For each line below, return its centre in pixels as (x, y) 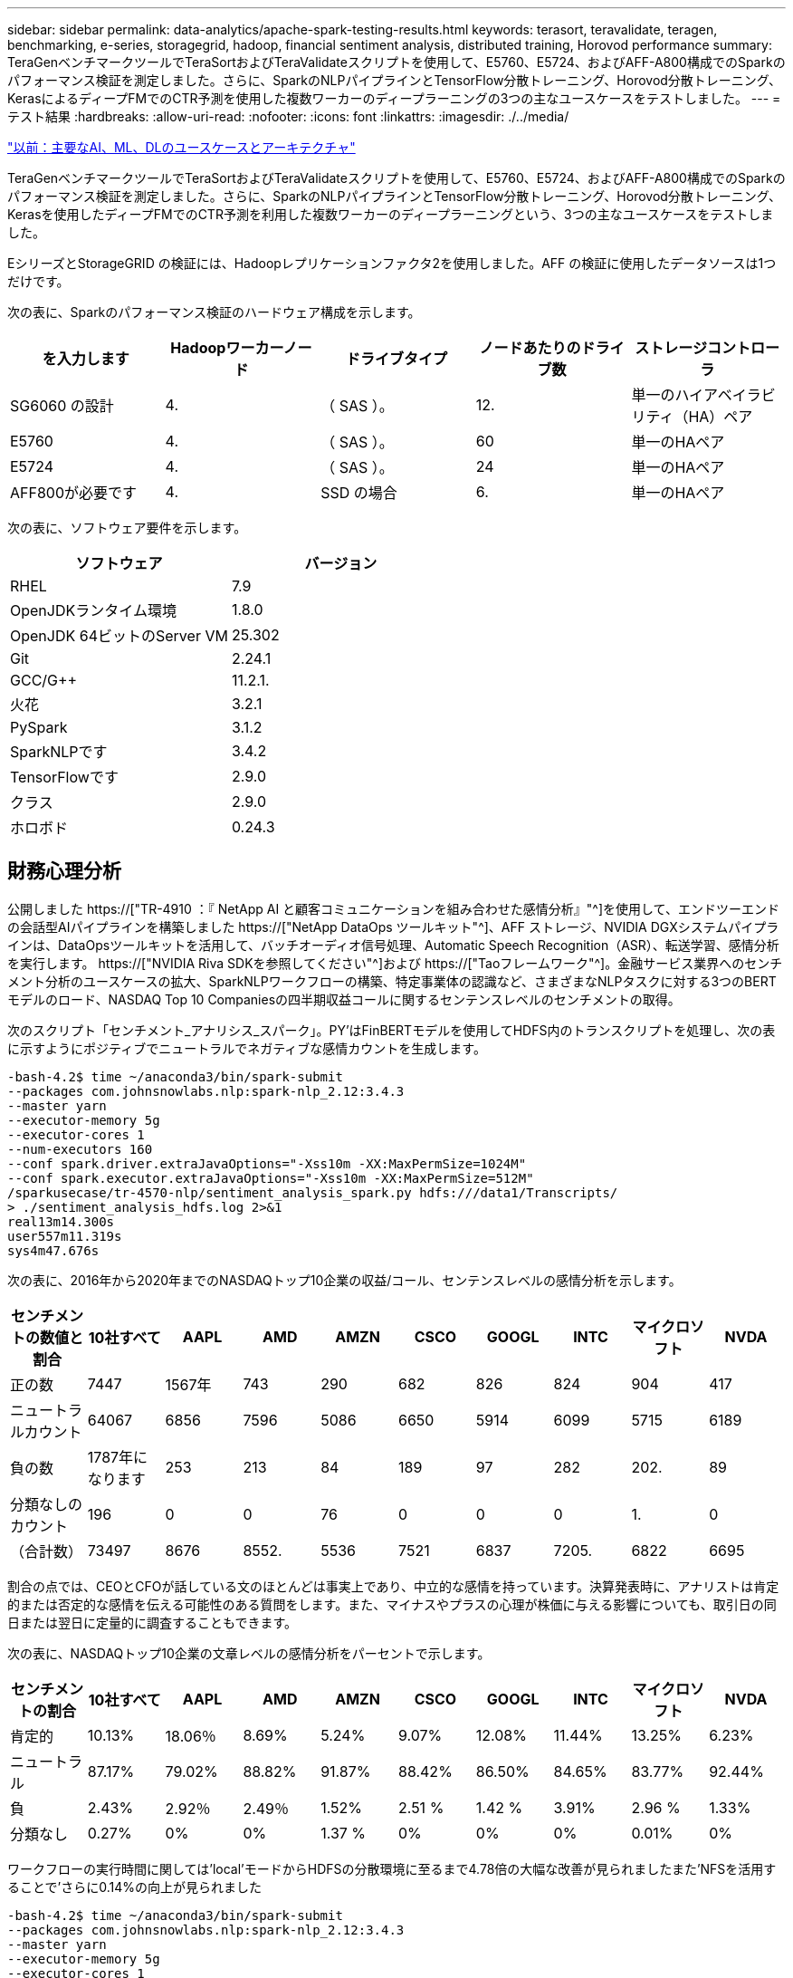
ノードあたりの (530, 348)
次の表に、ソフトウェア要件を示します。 (127, 528)
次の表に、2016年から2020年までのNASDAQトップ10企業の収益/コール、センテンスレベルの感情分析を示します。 (344, 1280)
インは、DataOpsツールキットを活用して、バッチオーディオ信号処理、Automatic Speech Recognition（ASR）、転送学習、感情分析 (393, 945)
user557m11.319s (65, 1236)
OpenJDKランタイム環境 (93, 610)
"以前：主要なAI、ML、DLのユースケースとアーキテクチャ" (182, 147)
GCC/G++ (44, 680)
